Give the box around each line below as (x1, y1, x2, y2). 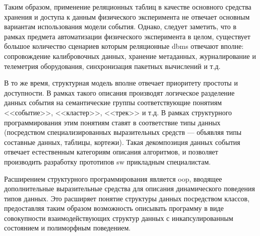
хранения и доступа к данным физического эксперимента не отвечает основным (4, 11, 250, 22)
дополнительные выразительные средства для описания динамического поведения (4, 183, 255, 194)
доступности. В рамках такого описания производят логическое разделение (4, 87, 235, 98)
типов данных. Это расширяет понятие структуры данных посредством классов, (4, 193, 250, 203)
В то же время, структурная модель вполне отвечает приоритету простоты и (4, 77, 238, 88)
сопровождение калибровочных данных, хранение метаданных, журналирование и (4, 50, 256, 61)
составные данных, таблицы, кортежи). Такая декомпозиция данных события (4, 136, 240, 147)
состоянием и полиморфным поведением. (4, 222, 131, 233)
